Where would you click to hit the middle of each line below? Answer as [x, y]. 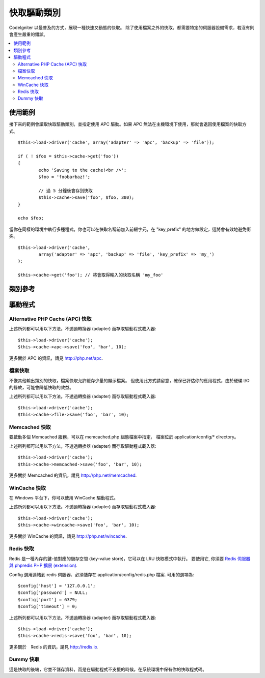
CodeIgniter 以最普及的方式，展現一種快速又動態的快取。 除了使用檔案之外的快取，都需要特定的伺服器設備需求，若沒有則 [132, 28]
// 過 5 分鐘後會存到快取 [66, 190]
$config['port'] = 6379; [48, 600]
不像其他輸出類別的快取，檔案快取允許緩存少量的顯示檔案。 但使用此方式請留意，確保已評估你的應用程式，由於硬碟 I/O [129, 380]
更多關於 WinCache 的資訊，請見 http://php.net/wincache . [68, 536]
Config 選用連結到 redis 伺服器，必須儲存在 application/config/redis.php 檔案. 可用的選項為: [102, 574]
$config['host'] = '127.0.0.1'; [57, 586]
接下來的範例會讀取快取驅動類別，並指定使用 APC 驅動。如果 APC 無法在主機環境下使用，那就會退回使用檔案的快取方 [128, 124]
